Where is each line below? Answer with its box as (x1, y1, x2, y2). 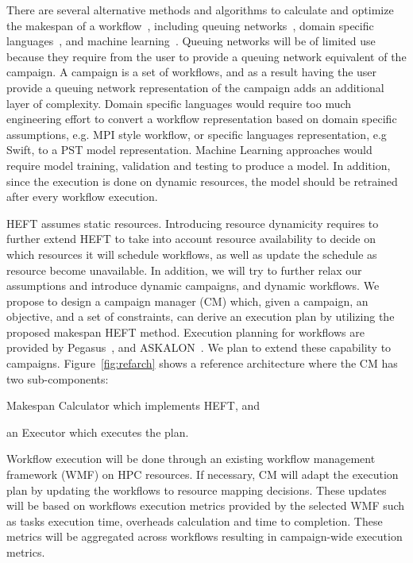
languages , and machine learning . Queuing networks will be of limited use (6, 33, 376, 49)
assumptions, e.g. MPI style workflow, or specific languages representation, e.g (6, 125, 387, 142)
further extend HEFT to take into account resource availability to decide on (6, 230, 376, 247)
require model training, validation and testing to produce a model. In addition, (6, 156, 391, 173)
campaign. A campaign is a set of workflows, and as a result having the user (6, 64, 377, 80)
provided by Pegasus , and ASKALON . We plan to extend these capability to (6, 339, 392, 356)
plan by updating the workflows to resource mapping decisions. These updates (6, 481, 387, 498)
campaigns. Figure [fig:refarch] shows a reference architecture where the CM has (6, 355, 398, 372)
